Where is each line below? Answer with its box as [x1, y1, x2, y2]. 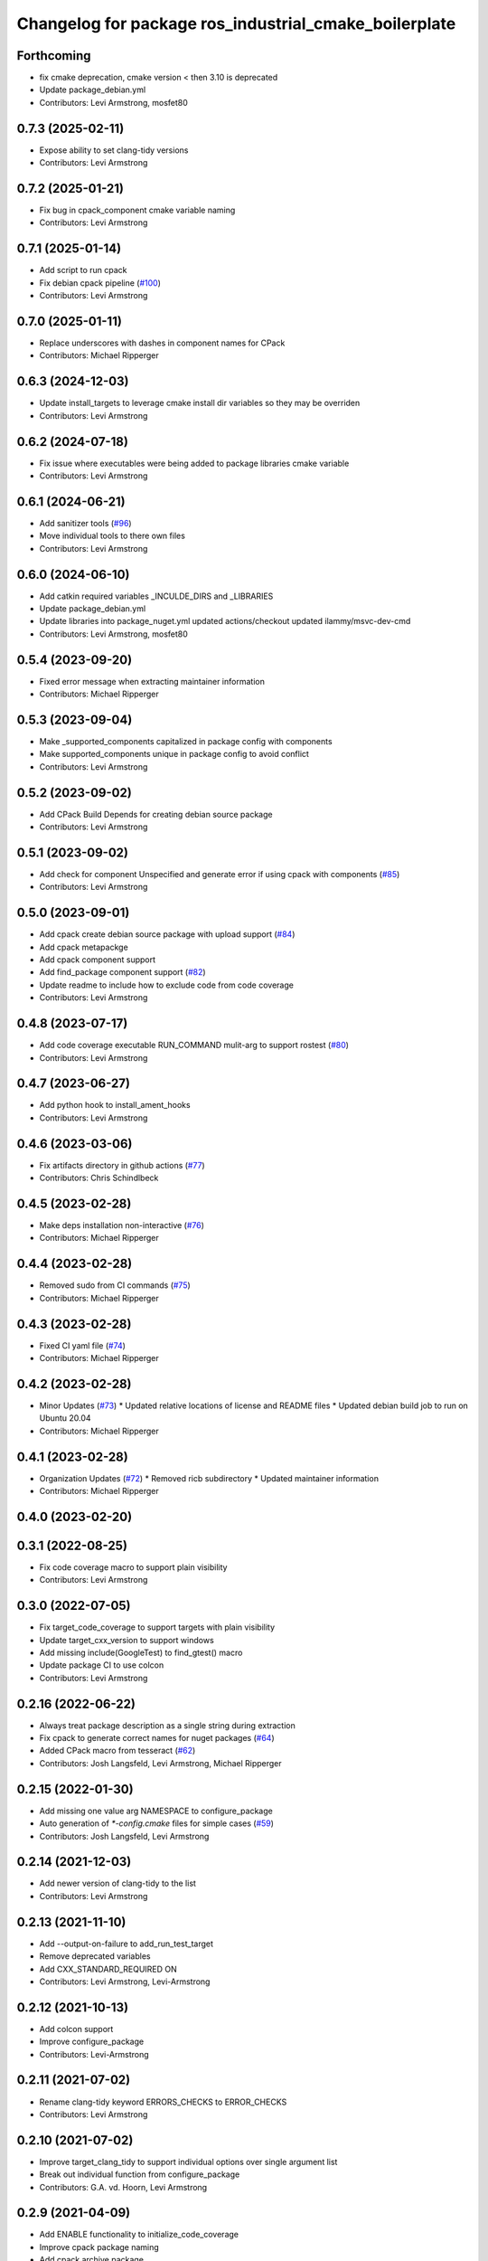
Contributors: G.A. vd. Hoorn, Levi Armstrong [39, 2181, 208, 2192]
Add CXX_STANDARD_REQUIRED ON [39, 1963, 178, 1974]
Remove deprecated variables [39, 1951, 151, 1962]
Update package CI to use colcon [39, 1660, 164, 1670]
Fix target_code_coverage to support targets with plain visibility [39, 1622, 276, 1632]
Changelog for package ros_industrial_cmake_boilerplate [16, 14, 456, 33]
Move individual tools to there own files [39, 530, 185, 542]
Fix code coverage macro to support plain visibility [39, 1561, 228, 1573]
